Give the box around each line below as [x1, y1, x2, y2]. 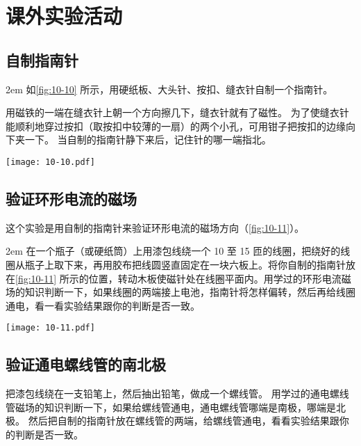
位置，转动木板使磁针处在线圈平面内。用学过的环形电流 [88, 271, 342, 285]
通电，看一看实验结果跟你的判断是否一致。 [6, 298, 200, 312]
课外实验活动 [6, 1, 123, 30]
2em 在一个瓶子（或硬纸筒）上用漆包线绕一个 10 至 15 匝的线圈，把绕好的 [6, 244, 341, 258]
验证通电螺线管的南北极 [6, 353, 166, 375]
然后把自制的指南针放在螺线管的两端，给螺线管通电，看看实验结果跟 [28, 413, 339, 428]
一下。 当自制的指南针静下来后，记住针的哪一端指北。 [24, 132, 271, 147]
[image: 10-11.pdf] [6, 323, 95, 333]
